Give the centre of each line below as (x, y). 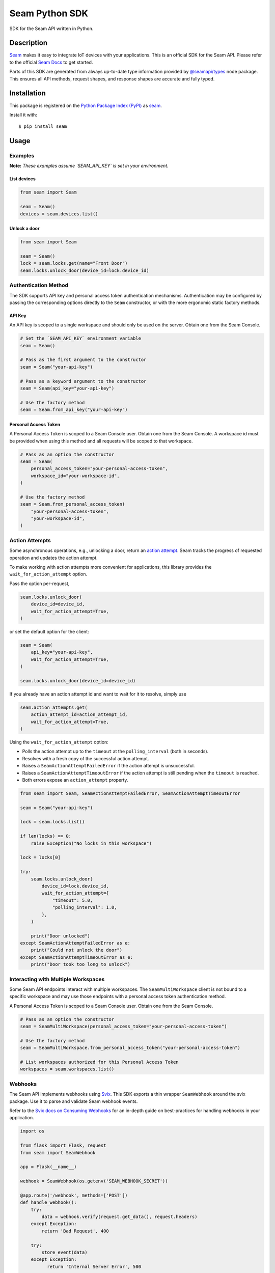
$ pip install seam (43, 127)
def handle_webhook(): (48, 1202)
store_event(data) (64, 1252)
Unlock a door (25, 229)
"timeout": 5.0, (73, 900)
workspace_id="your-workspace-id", (75, 476)
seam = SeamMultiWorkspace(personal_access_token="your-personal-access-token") (123, 1027)
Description (29, 43)
